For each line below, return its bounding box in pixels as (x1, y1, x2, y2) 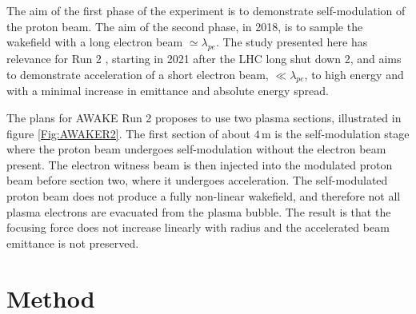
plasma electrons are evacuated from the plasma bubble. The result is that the (6, 203, 391, 220)
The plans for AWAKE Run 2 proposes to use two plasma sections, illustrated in (6, 109, 402, 125)
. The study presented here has (215, 34, 368, 50)
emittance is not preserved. (6, 234, 139, 251)
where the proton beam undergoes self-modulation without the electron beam (6, 141, 386, 157)
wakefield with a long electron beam (6, 34, 183, 50)
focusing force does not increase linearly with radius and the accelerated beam (6, 219, 390, 236)
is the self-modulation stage (274, 125, 410, 141)
